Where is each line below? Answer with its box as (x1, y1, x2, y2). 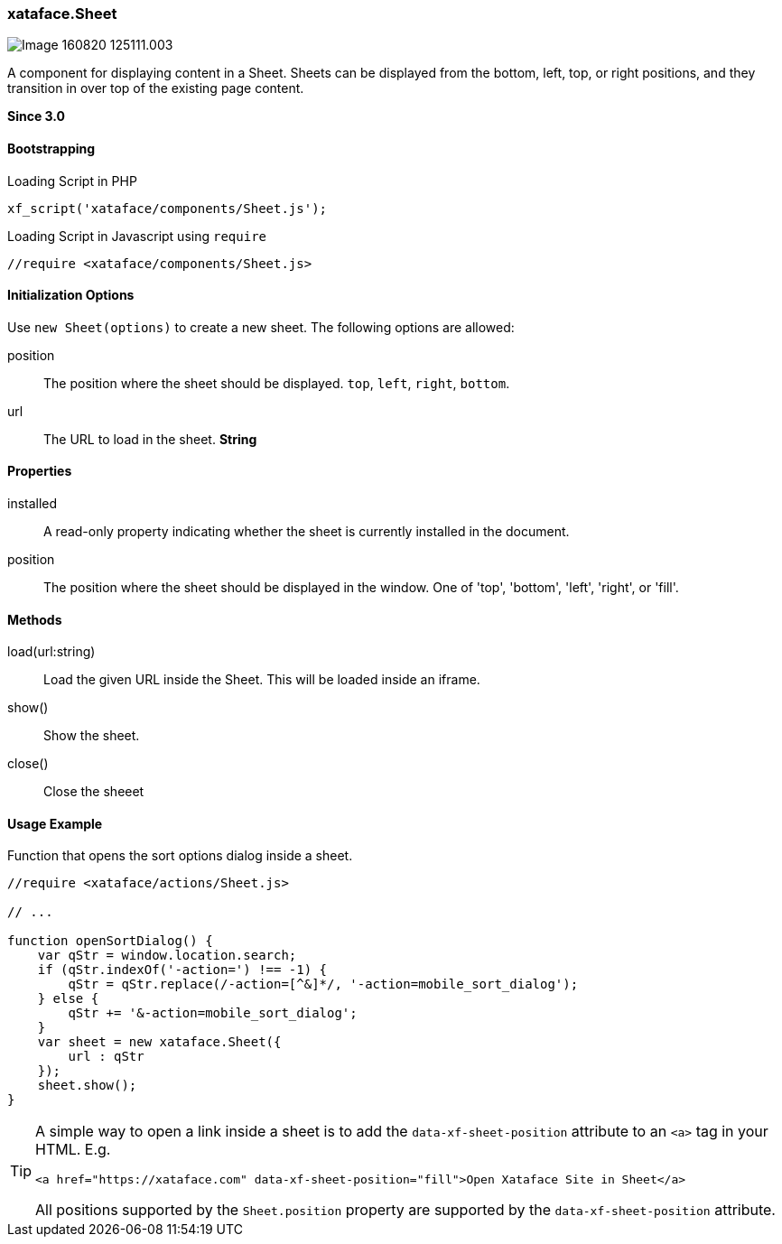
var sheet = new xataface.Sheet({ (37, 1035, 282, 1050)
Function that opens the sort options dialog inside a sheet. (7, 848, 353, 864)
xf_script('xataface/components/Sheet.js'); (7, 200, 328, 216)
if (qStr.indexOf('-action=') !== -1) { (37, 962, 328, 978)
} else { (37, 991, 99, 1007)
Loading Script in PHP (7, 172, 137, 189)
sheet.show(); (37, 1078, 137, 1093)
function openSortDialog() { (7, 933, 213, 949)
